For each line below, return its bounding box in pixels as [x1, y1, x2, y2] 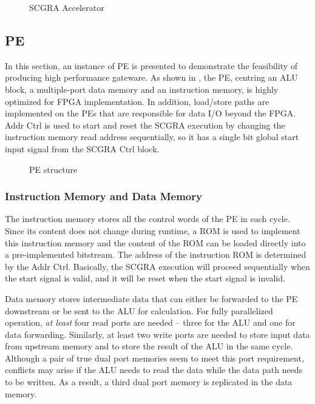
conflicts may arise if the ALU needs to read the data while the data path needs [5, 363, 303, 376]
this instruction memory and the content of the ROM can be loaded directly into [5, 236, 306, 249]
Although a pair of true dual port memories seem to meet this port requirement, [5, 351, 304, 364]
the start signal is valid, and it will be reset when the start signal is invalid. [5, 272, 285, 284]
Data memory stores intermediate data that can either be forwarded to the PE [5, 292, 298, 305]
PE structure [29, 163, 78, 175]
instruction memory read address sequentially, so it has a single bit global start [5, 130, 299, 143]
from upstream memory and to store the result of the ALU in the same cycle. [5, 340, 293, 352]
